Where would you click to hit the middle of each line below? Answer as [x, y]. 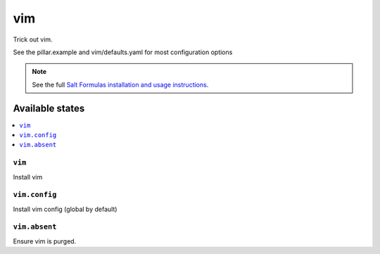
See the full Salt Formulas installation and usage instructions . [120, 84]
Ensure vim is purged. [45, 241]
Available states [49, 108]
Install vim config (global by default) [65, 209]
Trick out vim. [33, 39]
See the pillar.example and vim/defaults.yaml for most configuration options [123, 52]
